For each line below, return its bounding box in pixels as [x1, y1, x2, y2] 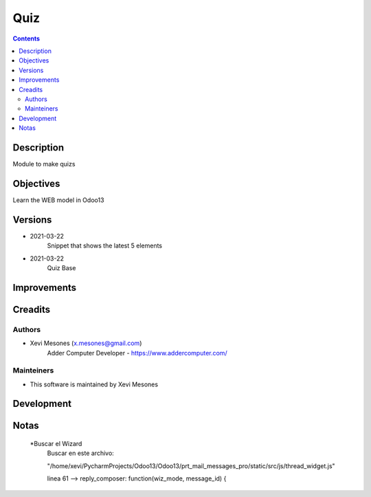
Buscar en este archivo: [47, 449, 115, 457]
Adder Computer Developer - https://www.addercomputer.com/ [47, 349, 227, 357]
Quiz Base [47, 263, 76, 272]
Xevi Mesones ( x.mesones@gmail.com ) [30, 339, 142, 347]
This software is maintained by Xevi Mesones [30, 380, 158, 388]
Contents [12, 34, 41, 43]
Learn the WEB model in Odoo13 [12, 196, 104, 204]
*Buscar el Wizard [30, 440, 82, 448]
